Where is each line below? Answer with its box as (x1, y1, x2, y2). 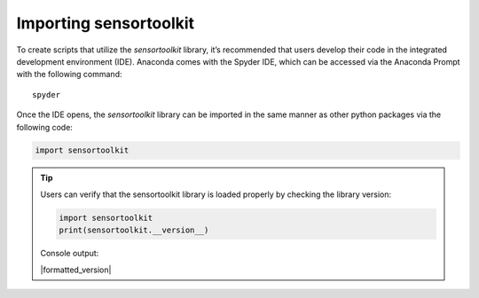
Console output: (40, 248, 99, 259)
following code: (16, 122, 73, 132)
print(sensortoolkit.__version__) (59, 225, 209, 235)
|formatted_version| (40, 264, 112, 275)
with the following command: (16, 69, 122, 80)
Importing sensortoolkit (16, 13, 195, 33)
